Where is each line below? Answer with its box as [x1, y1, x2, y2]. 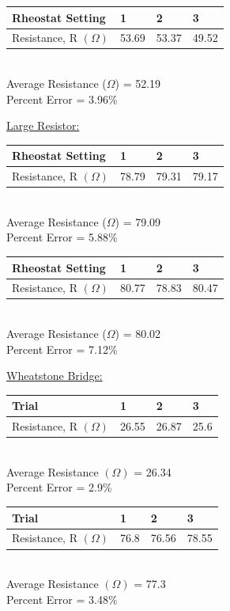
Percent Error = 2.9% [6, 479, 112, 495]
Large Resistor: [6, 117, 80, 134]
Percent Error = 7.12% [6, 340, 118, 357]
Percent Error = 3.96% [6, 90, 118, 107]
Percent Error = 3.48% [6, 590, 118, 607]
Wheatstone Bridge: [6, 367, 103, 384]
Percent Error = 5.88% [6, 229, 118, 245]
